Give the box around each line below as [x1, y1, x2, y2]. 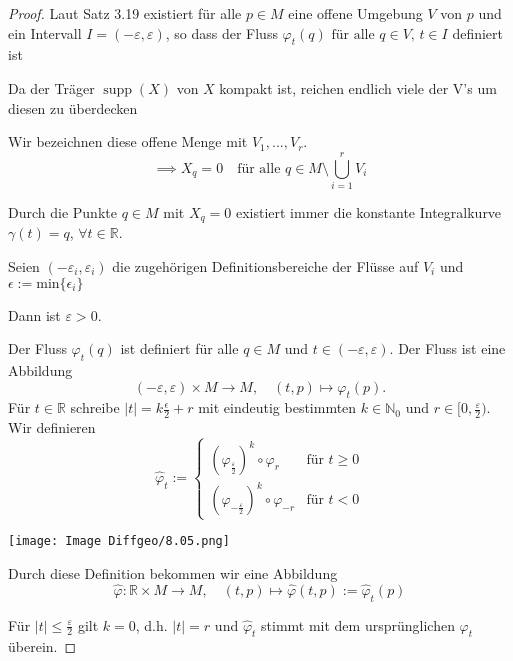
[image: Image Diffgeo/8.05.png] [8, 534, 230, 549]
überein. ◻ [8, 636, 77, 657]
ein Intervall [8, 22, 82, 43]
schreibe [70, 397, 120, 418]
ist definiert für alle [120, 338, 239, 359]
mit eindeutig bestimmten [198, 397, 357, 418]
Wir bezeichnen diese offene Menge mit [8, 131, 248, 152]
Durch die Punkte [8, 201, 117, 222]
